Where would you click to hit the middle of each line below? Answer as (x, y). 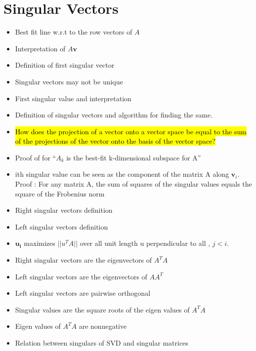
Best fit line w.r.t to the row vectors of (74, 32)
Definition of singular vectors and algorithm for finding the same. (114, 115)
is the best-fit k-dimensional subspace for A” (134, 157)
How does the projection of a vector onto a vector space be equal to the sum (131, 131)
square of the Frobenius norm (60, 193)
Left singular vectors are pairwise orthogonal (83, 293)
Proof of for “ (36, 157)
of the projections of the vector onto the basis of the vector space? (115, 141)
